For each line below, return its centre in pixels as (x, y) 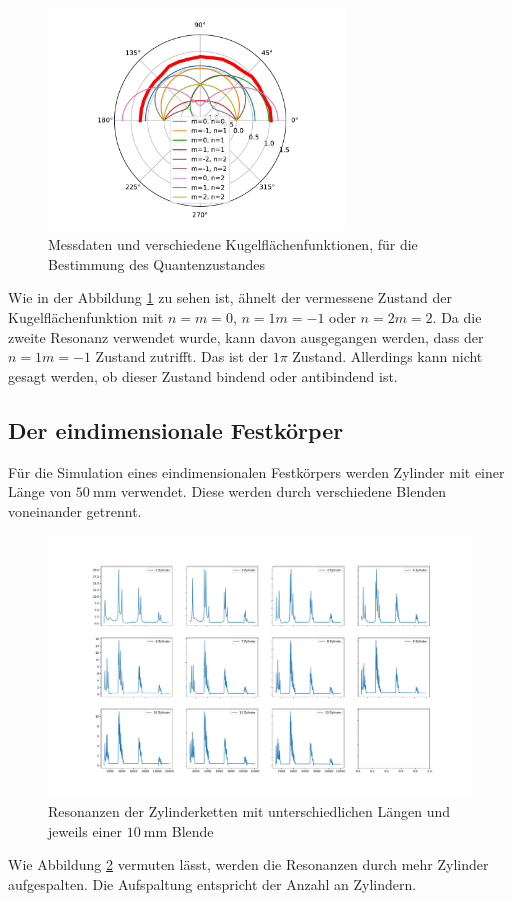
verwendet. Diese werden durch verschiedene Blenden (283, 491)
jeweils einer (85, 830)
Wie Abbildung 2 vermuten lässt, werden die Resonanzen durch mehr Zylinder (248, 864)
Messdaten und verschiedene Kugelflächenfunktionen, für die (233, 244)
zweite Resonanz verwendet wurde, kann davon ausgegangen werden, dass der (246, 336)
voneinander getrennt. (75, 510)
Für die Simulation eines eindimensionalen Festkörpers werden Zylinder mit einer (256, 471)
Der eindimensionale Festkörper (176, 429)
